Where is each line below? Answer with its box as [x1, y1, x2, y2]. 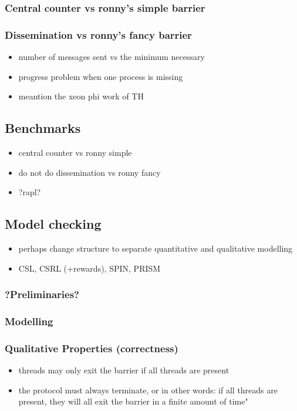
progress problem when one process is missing [18, 70, 183, 82]
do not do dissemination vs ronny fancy [18, 166, 161, 178]
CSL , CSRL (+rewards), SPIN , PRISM [18, 262, 161, 274]
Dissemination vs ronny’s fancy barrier [5, 27, 192, 42]
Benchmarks [5, 119, 81, 137]
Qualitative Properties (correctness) [5, 340, 178, 355]
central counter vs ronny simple [18, 146, 132, 159]
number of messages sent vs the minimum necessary [18, 51, 205, 63]
